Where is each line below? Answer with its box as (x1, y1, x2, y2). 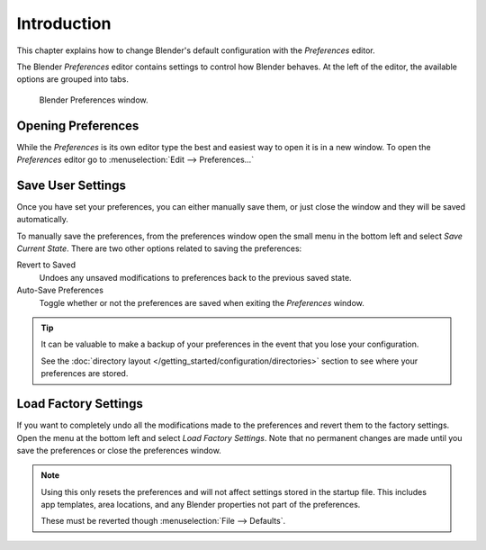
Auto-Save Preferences (16, 284, 103, 296)
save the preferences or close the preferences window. (16, 445, 222, 455)
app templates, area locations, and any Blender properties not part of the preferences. (40, 500, 361, 510)
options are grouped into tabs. (16, 74, 130, 85)
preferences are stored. (40, 368, 129, 379)
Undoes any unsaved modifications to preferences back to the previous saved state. (39, 272, 352, 283)
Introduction (16, 14, 112, 33)
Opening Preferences (16, 118, 139, 133)
